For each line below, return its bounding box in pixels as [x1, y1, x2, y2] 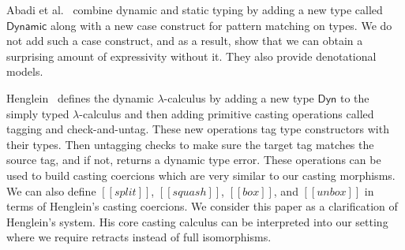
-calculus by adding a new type [163, 89, 314, 106]
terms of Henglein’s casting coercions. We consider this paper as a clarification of [6, 198, 398, 215]
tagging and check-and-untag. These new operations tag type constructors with [6, 121, 389, 137]
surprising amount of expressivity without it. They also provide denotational [6, 47, 377, 64]
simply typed [6, 105, 69, 121]
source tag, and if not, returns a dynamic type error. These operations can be [6, 151, 381, 168]
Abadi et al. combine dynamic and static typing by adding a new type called [6, 2, 383, 17]
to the [340, 89, 369, 106]
